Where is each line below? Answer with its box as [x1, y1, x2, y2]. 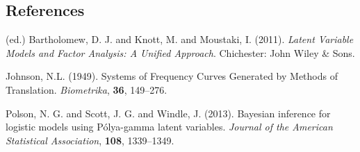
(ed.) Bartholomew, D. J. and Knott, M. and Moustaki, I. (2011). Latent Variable [6, 32, 354, 47]
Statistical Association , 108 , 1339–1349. [6, 133, 174, 147]
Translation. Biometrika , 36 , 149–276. [6, 82, 167, 96]
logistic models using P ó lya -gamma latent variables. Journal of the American [6, 119, 333, 134]
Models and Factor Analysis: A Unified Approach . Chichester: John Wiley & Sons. [6, 45, 355, 60]
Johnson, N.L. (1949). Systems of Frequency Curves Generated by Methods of [6, 69, 338, 83]
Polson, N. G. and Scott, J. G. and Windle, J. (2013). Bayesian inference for [6, 105, 331, 120]
